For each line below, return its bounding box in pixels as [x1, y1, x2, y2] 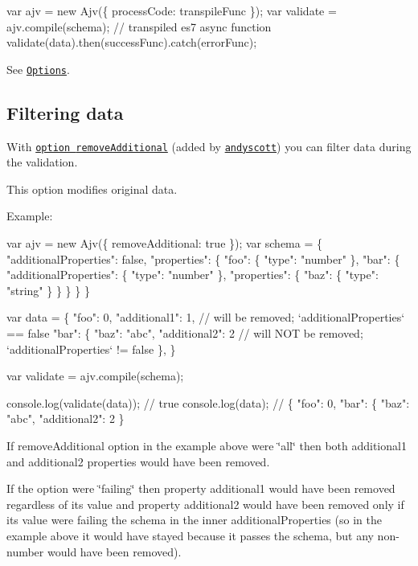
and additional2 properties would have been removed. [6, 453, 270, 470]
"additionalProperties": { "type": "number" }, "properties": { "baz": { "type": [6, 266, 379, 283]
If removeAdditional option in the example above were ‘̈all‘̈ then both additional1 [6, 437, 407, 454]
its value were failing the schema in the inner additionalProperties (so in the [6, 511, 382, 528]
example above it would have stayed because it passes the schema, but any [6, 527, 374, 543]
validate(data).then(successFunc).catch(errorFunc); [6, 34, 257, 51]
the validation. [6, 154, 78, 170]
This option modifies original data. [6, 180, 178, 197]
